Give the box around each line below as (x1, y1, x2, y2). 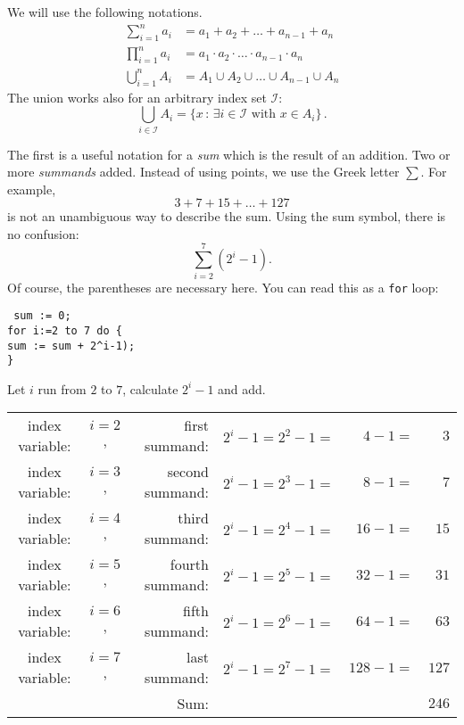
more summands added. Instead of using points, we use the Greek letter (7, 162, 400, 181)
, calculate (122, 379, 178, 398)
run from (37, 379, 87, 398)
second (167, 461, 209, 482)
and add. (218, 379, 266, 398)
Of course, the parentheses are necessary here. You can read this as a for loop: (7, 277, 439, 296)
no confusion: (7, 224, 79, 243)
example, (7, 179, 56, 198)
